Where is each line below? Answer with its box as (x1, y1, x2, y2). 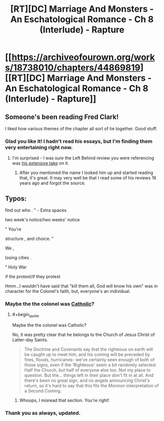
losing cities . (5, 255, 32, 261)
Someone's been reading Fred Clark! (5, 112, 119, 121)
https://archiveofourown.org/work (11, 52, 155, 63)
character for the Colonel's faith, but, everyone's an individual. (5, 288, 131, 294)
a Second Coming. (24, 388, 62, 394)
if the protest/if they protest (5, 274, 61, 280)
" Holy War (5, 264, 27, 270)
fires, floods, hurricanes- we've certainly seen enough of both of (24, 357, 155, 363)
